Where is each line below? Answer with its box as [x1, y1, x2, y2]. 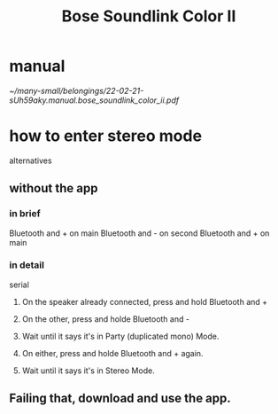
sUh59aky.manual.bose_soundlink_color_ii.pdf [9, 95, 180, 105]
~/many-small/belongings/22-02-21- [9, 85, 144, 96]
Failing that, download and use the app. [9, 391, 232, 406]
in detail [9, 259, 44, 271]
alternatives [9, 155, 52, 166]
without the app [9, 181, 98, 196]
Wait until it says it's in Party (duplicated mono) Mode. [21, 331, 220, 341]
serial [9, 279, 29, 290]
